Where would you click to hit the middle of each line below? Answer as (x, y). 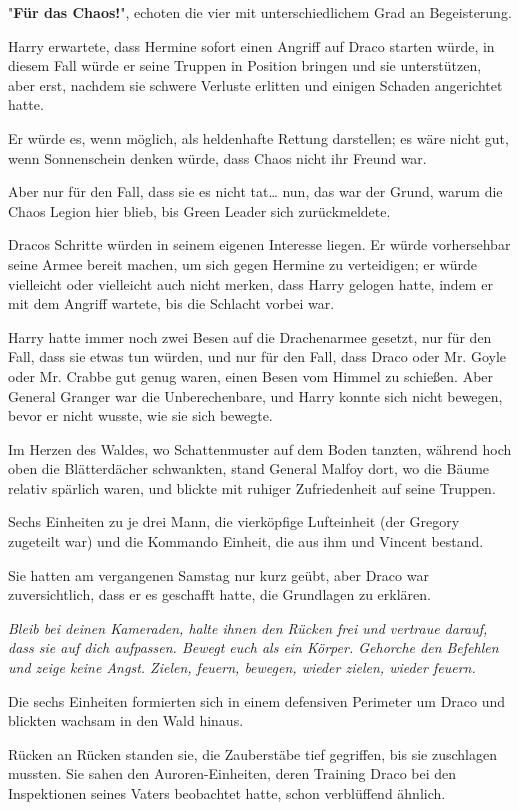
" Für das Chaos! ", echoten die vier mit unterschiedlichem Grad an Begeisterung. (260, 12)
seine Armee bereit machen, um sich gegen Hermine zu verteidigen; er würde (242, 263)
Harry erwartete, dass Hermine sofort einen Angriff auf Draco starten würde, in (251, 45)
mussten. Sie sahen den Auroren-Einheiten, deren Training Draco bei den (232, 773)
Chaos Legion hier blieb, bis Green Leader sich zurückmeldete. (199, 210)
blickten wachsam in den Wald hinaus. (126, 720)
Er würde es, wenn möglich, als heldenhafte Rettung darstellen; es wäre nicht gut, (258, 137)
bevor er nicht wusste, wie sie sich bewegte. (140, 415)
